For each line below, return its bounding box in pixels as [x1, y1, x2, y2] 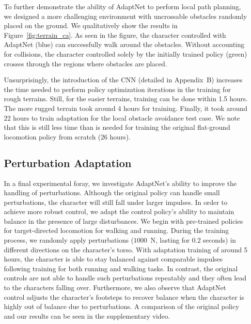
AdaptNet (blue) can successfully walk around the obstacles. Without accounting [4, 39, 245, 49]
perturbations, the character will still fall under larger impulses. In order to [4, 197, 228, 207]
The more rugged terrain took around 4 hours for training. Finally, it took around [4, 103, 248, 113]
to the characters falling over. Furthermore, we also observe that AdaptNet [4, 282, 226, 293]
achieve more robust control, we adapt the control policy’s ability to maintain [4, 206, 235, 216]
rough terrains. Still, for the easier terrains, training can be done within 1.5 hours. [4, 93, 248, 104]
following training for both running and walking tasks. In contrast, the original [4, 263, 238, 273]
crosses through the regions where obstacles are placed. [4, 58, 167, 68]
